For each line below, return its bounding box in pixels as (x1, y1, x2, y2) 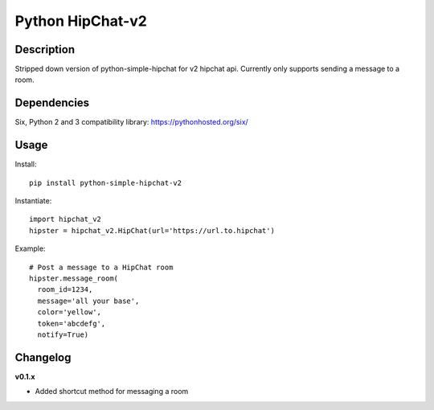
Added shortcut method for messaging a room (35, 387, 189, 396)
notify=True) (37, 330, 89, 339)
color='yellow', (37, 308, 102, 317)
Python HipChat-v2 (14, 12, 148, 30)
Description (14, 43, 76, 56)
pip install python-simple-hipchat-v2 (29, 178, 182, 187)
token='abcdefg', (37, 318, 106, 328)
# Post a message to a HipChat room (29, 262, 174, 272)
